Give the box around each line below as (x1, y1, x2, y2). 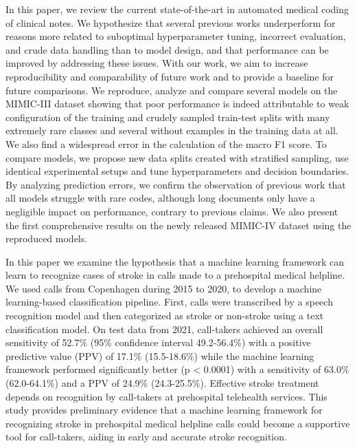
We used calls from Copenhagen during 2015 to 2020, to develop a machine (5, 281, 322, 295)
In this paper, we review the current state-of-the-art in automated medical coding (5, 2, 349, 16)
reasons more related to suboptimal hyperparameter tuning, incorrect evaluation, (5, 29, 346, 43)
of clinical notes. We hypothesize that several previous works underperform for (5, 15, 336, 30)
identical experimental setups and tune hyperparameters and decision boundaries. (5, 164, 349, 178)
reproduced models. (5, 231, 88, 246)
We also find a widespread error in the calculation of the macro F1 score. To (5, 136, 327, 151)
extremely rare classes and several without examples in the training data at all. (5, 123, 338, 138)
